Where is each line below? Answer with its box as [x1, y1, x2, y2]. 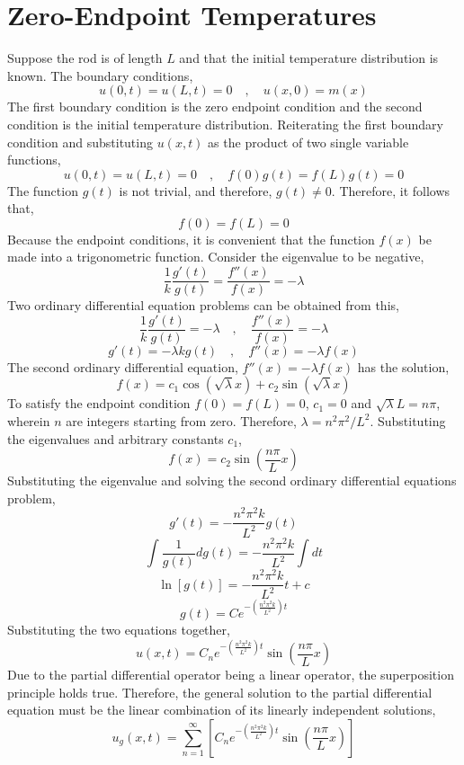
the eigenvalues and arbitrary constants [7, 429, 224, 448]
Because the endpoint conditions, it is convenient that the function [7, 229, 375, 248]
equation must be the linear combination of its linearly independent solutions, [7, 700, 436, 719]
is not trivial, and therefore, [119, 181, 272, 200]
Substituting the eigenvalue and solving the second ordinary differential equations [7, 471, 457, 490]
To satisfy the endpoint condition [7, 394, 191, 413]
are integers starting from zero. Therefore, [66, 411, 297, 430]
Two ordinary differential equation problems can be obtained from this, [7, 296, 399, 315]
